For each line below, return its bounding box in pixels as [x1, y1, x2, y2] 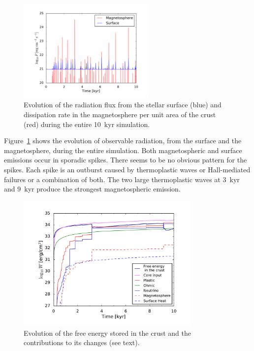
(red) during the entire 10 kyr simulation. [24, 119, 150, 129]
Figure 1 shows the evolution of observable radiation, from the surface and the [4, 135, 242, 146]
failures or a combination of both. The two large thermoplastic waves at [4, 174, 221, 184]
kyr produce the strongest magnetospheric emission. [24, 184, 181, 194]
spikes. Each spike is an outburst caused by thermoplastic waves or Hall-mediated [4, 164, 251, 174]
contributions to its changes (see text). [24, 337, 140, 348]
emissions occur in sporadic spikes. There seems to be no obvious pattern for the [4, 155, 247, 165]
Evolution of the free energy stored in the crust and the [24, 327, 191, 338]
